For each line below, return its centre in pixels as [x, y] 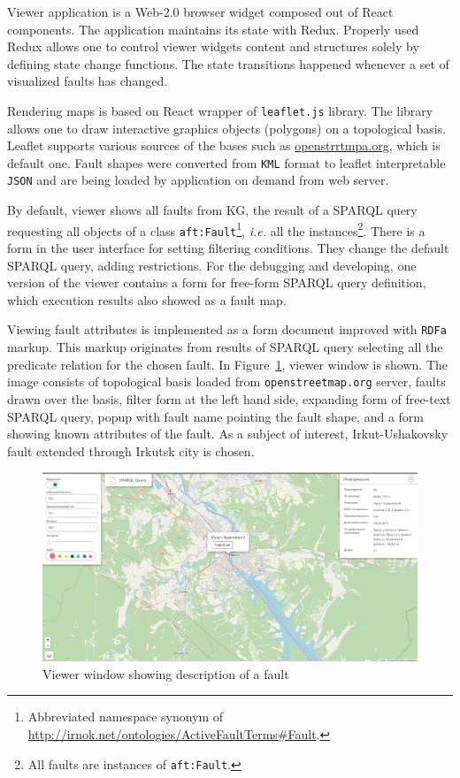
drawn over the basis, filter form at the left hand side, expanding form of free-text [229, 398]
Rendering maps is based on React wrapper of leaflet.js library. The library [220, 110]
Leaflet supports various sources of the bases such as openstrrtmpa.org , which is [224, 145]
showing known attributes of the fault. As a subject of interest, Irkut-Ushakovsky [228, 434]
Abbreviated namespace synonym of [126, 717]
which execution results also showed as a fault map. [147, 299]
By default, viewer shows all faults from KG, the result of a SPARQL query [212, 210]
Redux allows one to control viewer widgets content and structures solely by [213, 46]
